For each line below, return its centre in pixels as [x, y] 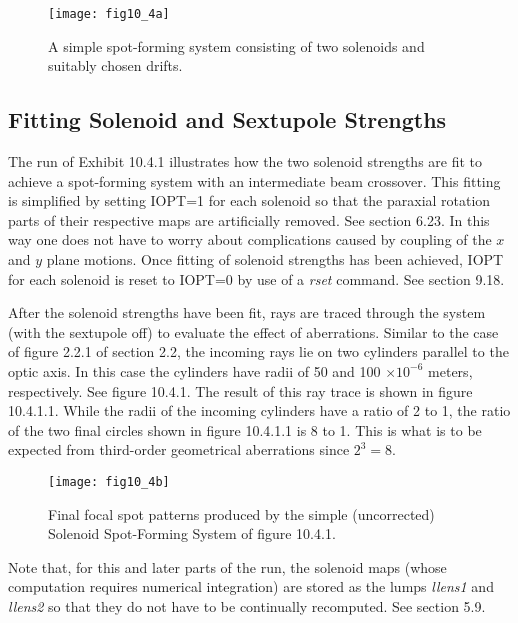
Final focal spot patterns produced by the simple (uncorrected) [241, 513]
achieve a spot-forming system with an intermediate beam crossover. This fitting [254, 180]
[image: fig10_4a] [109, 14]
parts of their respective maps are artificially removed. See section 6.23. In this [249, 219]
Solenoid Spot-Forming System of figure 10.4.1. [192, 533]
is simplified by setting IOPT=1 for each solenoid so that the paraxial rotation [249, 200]
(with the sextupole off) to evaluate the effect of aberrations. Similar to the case [253, 331]
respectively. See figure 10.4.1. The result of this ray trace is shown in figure [240, 390]
